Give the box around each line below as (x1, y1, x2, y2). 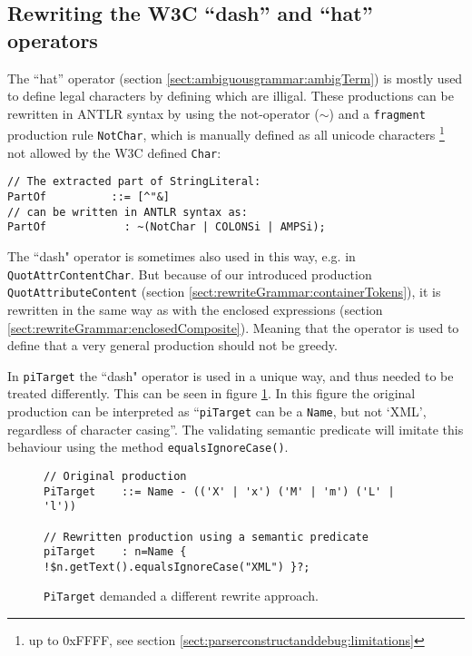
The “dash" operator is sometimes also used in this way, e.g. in (7, 247, 356, 266)
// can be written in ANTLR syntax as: (7, 205, 248, 219)
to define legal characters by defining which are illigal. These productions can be (7, 86, 454, 105)
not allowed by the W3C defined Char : (7, 142, 221, 162)
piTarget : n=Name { (44, 545, 187, 559)
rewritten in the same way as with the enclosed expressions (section (7, 299, 383, 318)
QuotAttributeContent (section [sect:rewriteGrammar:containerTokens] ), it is (7, 282, 441, 301)
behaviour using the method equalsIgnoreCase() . (7, 437, 289, 456)
